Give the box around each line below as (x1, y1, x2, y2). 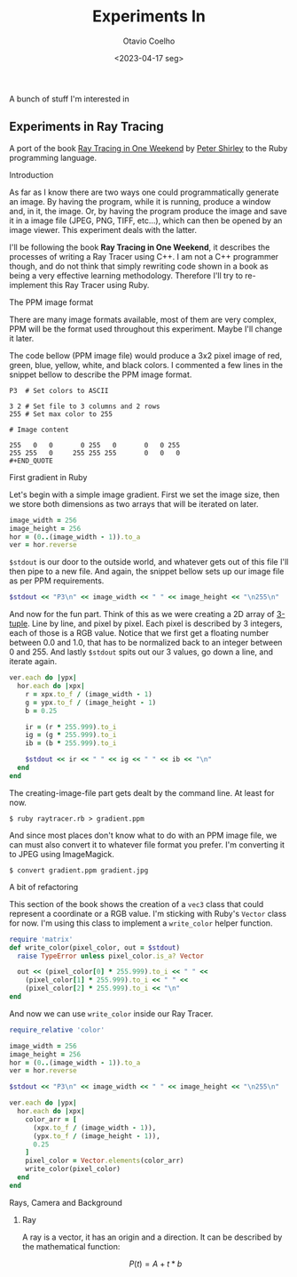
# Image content (9, 425, 69, 434)
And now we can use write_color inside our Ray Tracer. (9, 1008, 214, 1019)
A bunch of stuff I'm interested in (9, 93, 130, 104)
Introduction (9, 169, 54, 180)
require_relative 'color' (9, 1025, 105, 1034)
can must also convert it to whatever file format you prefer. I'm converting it (9, 839, 285, 850)
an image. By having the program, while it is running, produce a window (9, 196, 271, 206)
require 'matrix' (9, 935, 74, 944)
